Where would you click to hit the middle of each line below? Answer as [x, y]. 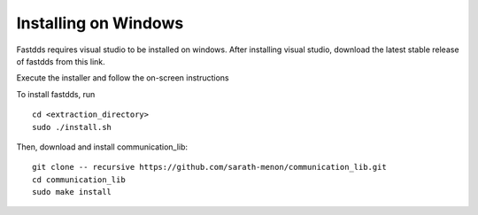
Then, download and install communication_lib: [102, 147]
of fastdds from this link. [61, 61]
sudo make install [72, 192]
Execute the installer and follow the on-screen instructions [123, 78]
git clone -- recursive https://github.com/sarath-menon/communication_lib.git [209, 167]
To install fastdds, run [56, 94]
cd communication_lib [79, 180]
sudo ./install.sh [72, 127]
